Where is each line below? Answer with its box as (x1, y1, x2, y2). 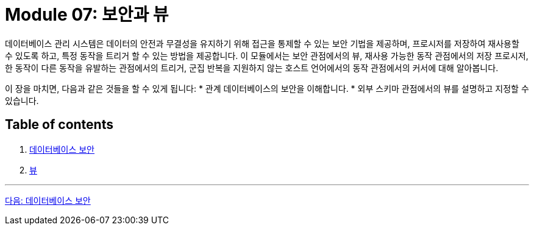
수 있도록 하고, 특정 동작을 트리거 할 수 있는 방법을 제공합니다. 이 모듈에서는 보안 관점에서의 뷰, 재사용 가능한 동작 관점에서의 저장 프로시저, (5, 50, 529, 61)
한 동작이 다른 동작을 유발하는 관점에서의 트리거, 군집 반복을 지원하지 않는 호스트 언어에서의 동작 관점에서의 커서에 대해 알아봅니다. (5, 62, 499, 73)
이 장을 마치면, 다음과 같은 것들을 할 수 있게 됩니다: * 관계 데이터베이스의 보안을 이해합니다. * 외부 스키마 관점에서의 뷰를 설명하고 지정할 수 (5, 83, 529, 94)
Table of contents (5, 117, 113, 133)
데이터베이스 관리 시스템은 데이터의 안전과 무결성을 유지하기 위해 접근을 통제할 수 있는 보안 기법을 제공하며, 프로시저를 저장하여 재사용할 (5, 38, 519, 49)
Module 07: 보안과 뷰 (5, 4, 169, 25)
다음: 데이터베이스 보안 (5, 195, 91, 206)
